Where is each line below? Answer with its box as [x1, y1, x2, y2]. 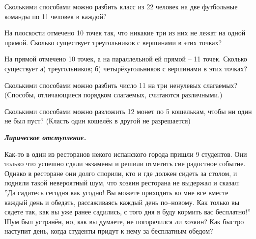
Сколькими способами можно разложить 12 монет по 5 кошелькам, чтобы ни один [4, 106, 252, 116]
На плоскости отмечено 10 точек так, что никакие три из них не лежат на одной [4, 28, 246, 38]
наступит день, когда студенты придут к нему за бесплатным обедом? [4, 226, 213, 236]
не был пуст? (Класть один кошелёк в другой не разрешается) [4, 116, 191, 126]
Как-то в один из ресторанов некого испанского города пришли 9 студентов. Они [4, 149, 247, 159]
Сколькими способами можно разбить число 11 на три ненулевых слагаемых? [4, 80, 238, 90]
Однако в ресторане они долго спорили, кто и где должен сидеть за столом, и [4, 168, 237, 178]
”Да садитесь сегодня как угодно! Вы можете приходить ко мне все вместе [4, 187, 228, 197]
